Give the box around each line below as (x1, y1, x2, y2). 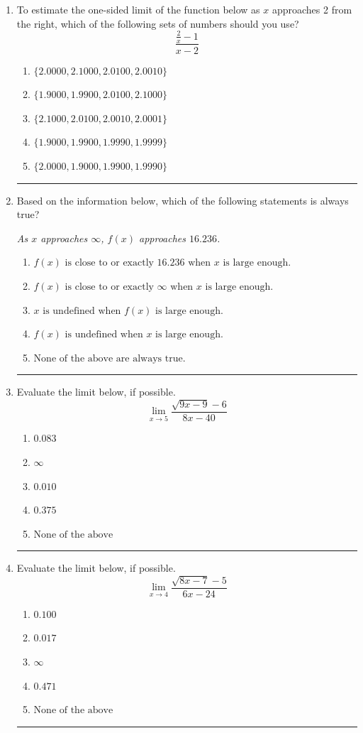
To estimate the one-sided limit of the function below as (16, 2, 260, 16)
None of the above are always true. (33, 353, 186, 364)
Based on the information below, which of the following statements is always (16, 192, 349, 207)
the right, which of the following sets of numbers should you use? (16, 16, 299, 31)
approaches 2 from (272, 2, 352, 16)
